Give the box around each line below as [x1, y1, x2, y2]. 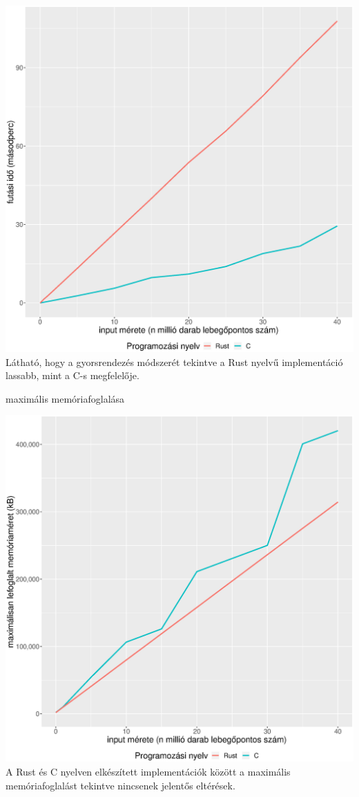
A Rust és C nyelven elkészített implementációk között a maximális [6, 764, 291, 779]
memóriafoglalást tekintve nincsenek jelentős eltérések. [6, 778, 235, 792]
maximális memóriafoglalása [6, 391, 125, 405]
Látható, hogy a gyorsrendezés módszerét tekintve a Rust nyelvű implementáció [6, 354, 343, 369]
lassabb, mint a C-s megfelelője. [6, 368, 139, 383]
